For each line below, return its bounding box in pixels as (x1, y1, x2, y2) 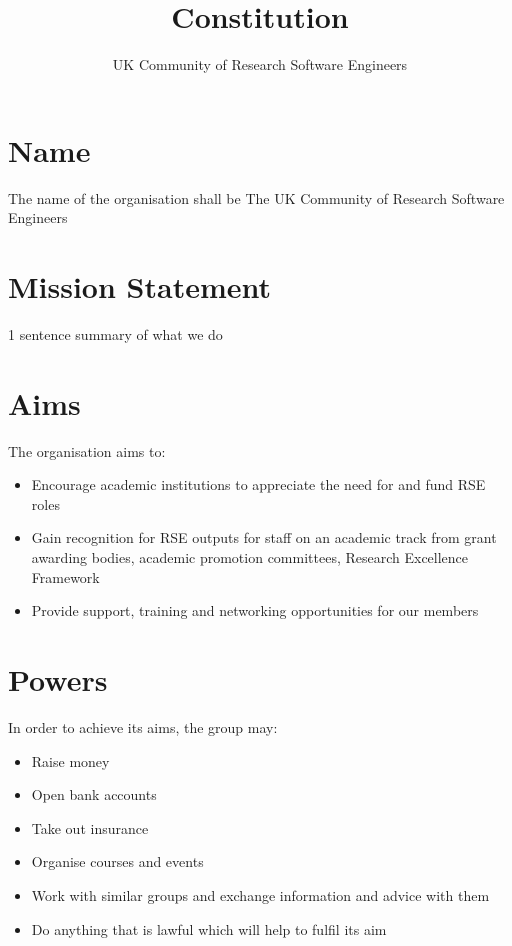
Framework (31, 566, 100, 587)
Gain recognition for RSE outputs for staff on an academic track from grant (31, 527, 497, 548)
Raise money (31, 750, 110, 771)
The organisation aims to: (8, 440, 166, 461)
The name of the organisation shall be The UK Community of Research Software (8, 187, 505, 208)
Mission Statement (8, 266, 272, 307)
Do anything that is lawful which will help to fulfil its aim (31, 918, 387, 939)
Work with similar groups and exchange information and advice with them (31, 884, 490, 905)
